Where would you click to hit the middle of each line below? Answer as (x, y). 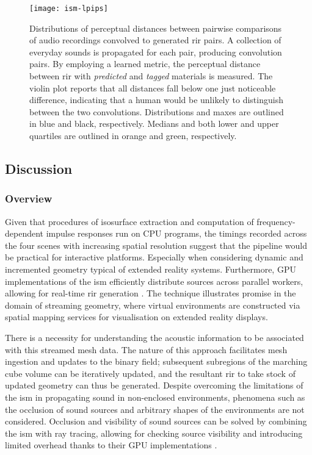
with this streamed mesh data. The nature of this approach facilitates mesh (146, 349)
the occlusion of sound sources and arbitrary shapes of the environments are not (155, 409)
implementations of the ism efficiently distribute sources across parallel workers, (154, 281)
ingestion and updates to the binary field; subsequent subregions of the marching (156, 361)
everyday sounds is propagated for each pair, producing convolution (156, 52)
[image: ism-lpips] (69, 9)
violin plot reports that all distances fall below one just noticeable (153, 88)
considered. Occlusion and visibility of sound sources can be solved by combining (156, 421)
